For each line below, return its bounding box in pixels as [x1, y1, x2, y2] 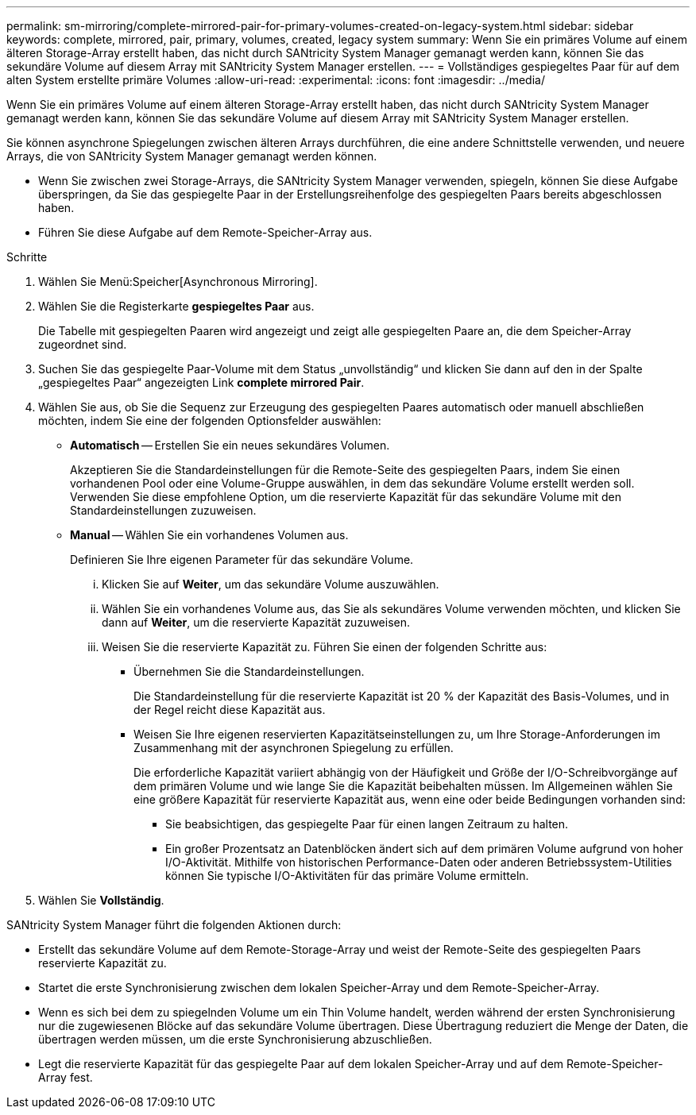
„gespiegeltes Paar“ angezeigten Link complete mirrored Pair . [38, 376, 365, 389]
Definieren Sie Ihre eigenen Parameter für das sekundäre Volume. [70, 553, 414, 566]
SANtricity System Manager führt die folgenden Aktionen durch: [6, 918, 342, 932]
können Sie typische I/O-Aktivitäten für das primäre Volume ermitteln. [165, 869, 529, 882]
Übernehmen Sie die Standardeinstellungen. [133, 665, 365, 678]
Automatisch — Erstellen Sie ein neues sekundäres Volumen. [70, 438, 390, 452]
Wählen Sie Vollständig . [38, 893, 164, 907]
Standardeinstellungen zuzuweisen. [70, 503, 257, 517]
